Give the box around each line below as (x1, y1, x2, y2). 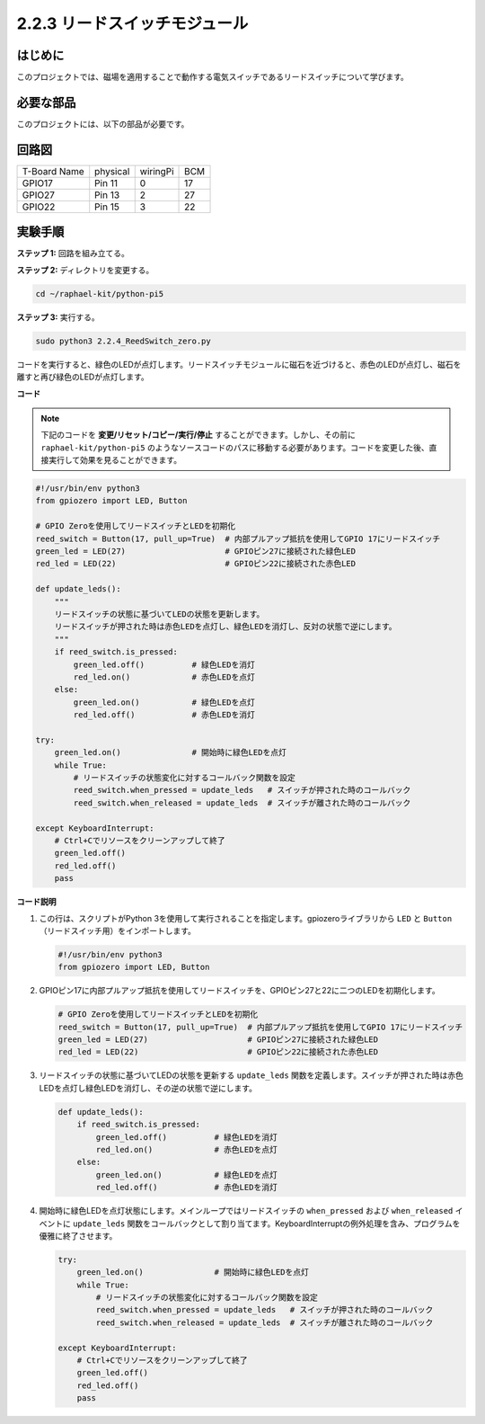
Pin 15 (94, 200, 120, 213)
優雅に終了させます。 (39, 1230, 118, 1241)
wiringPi (139, 165, 174, 177)
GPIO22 (22, 200, 56, 213)
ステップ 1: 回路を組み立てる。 (16, 248, 129, 259)
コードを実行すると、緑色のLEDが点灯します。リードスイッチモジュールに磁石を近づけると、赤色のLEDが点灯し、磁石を (16, 359, 462, 369)
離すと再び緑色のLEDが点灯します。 (16, 371, 150, 382)
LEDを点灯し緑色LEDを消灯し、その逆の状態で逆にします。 (39, 1082, 258, 1093)
